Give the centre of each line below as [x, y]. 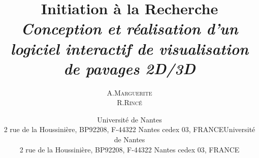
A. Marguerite [129, 92]
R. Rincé [129, 102]
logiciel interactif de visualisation [129, 48]
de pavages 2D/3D [129, 68]
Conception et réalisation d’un [129, 28]
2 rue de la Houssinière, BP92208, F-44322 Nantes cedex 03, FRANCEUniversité [129, 129]
